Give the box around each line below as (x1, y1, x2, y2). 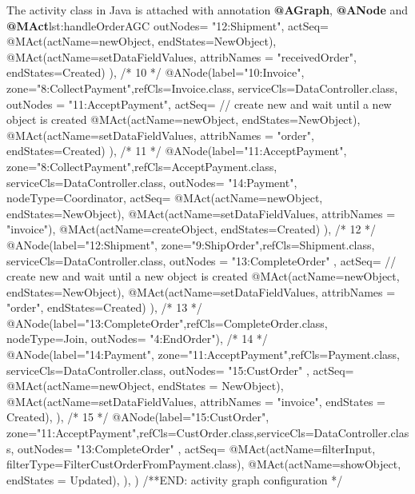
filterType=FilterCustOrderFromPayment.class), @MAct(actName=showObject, (6, 456, 401, 472)
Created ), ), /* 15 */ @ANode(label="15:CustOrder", (6, 408, 269, 425)
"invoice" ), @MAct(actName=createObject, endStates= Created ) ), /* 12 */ (6, 221, 377, 237)
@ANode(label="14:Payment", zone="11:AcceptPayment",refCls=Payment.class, (6, 346, 400, 363)
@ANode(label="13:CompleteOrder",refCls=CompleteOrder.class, (6, 314, 328, 331)
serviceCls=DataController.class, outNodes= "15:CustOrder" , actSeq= (6, 361, 354, 378)
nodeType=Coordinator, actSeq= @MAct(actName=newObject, (6, 189, 323, 206)
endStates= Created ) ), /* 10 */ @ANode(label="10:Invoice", (6, 64, 305, 81)
